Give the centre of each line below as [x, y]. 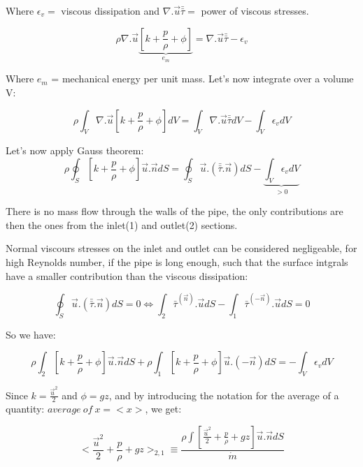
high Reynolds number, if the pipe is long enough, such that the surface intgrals [177, 262]
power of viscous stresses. [255, 10]
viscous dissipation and [111, 10]
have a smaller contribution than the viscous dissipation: [127, 275]
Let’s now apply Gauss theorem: [75, 150]
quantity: [25, 409]
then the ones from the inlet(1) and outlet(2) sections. [122, 224]
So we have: [31, 334]
